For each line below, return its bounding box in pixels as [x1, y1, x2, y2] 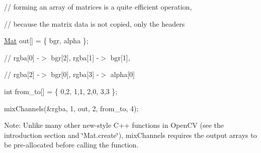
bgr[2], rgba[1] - [51, 52, 99, 62]
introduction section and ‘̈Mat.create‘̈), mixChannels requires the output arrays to [4, 129, 257, 140]
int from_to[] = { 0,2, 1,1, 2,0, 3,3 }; [4, 86, 118, 96]
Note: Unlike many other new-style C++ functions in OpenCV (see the [4, 120, 224, 130]
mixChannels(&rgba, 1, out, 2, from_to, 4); [4, 103, 139, 113]
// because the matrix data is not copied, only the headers [4, 18, 185, 29]
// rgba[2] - [4, 69, 40, 80]
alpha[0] [110, 69, 135, 80]
